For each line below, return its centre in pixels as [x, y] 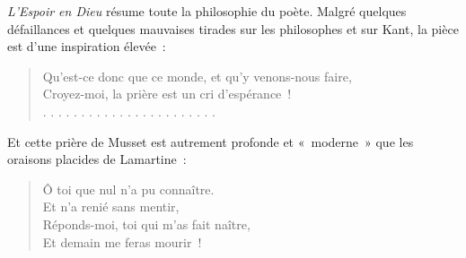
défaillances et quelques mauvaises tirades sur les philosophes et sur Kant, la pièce [233, 28]
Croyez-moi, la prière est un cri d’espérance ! [167, 94]
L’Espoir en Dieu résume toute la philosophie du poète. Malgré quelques [207, 11]
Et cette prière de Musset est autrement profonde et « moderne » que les [211, 141]
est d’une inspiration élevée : [87, 46]
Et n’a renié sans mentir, [111, 206]
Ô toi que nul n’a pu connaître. [128, 189]
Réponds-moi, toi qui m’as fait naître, [146, 224]
